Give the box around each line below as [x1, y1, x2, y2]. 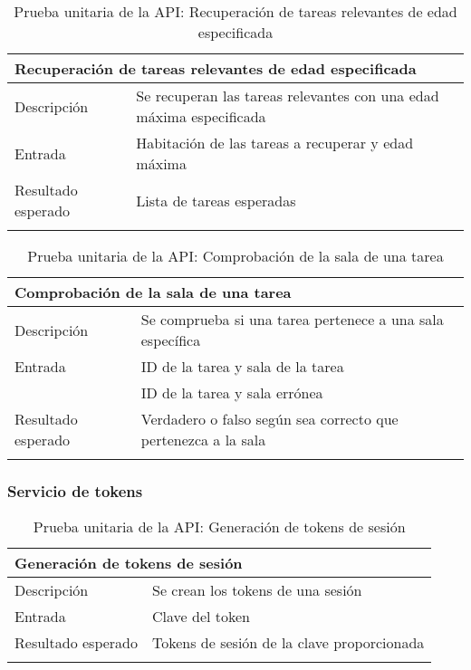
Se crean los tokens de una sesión [152, 579, 362, 601]
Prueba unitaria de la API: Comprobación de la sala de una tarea [27, 245, 444, 266]
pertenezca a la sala [140, 429, 266, 450]
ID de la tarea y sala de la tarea [140, 356, 344, 377]
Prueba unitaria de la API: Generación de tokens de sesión [33, 516, 406, 538]
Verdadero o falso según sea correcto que [140, 408, 399, 429]
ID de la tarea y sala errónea [140, 382, 323, 403]
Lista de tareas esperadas [136, 189, 296, 211]
